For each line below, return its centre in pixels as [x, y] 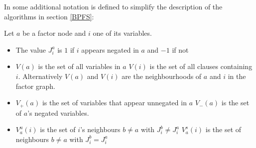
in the [237, 76]
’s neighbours [100, 129]
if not [180, 49]
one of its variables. [122, 33]
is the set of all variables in [79, 66]
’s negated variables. [58, 112]
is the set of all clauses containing [201, 66]
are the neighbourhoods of [162, 76]
